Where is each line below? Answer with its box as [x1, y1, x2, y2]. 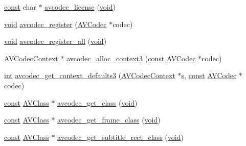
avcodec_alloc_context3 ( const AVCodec [66, 53, 196, 63]
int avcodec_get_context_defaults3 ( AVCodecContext [4, 70, 175, 81]
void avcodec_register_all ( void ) [4, 36, 107, 46]
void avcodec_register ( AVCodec [4, 18, 107, 29]
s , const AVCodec [181, 70, 237, 81]
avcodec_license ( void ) [44, 2, 116, 12]
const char [4, 2, 36, 12]
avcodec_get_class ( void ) [57, 97, 138, 108]
